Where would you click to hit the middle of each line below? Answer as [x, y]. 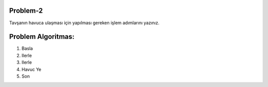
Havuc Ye [32, 69]
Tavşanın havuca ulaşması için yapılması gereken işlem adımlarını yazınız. [84, 23]
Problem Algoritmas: [42, 37]
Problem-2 [26, 11]
